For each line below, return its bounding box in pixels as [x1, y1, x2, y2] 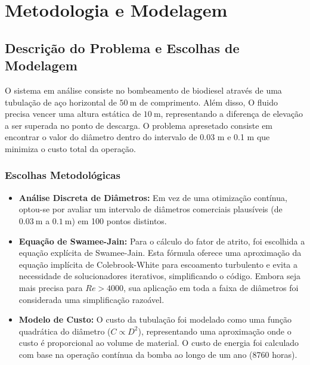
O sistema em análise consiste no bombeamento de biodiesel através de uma [5, 83, 282, 96]
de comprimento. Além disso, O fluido [139, 95, 278, 108]
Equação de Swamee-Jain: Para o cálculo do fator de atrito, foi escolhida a [18, 234, 305, 247]
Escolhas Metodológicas [5, 168, 120, 182]
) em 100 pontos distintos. [72, 214, 167, 227]
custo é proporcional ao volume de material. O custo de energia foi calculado [18, 336, 299, 349]
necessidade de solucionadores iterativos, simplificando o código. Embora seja [18, 270, 300, 282]
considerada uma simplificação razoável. [18, 293, 165, 305]
